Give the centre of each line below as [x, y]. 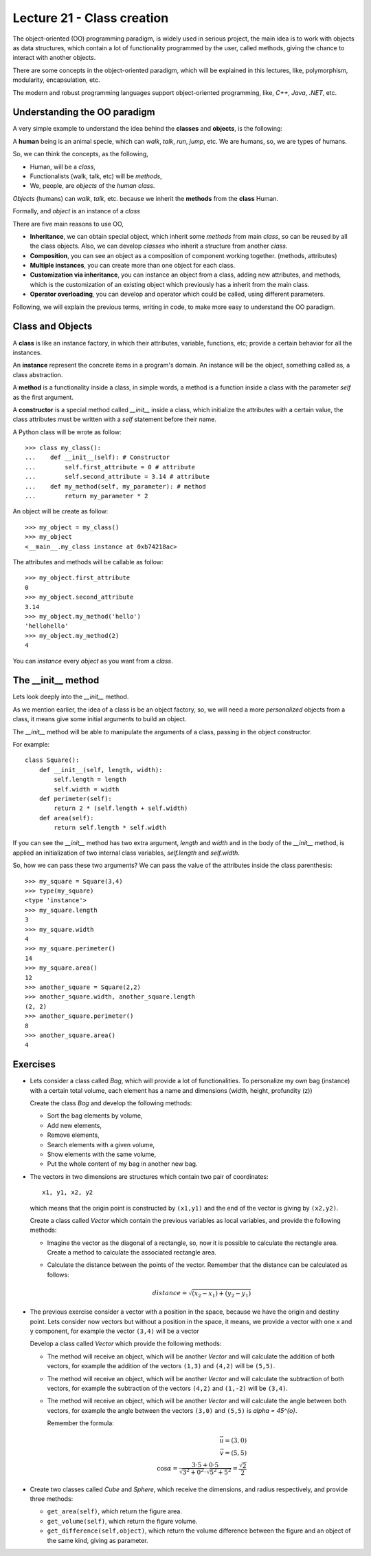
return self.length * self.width [110, 828]
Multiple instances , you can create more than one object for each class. [133, 266]
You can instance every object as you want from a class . [93, 661]
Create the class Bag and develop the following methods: [111, 1103]
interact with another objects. [54, 58]
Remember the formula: [81, 1423]
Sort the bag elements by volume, [95, 1116]
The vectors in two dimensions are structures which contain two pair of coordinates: [149, 1176]
